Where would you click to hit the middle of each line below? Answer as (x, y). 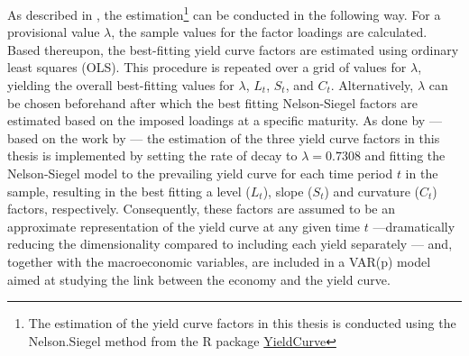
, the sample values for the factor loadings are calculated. (269, 32)
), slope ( (288, 191)
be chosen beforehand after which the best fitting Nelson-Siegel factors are (213, 102)
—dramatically (414, 226)
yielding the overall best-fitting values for (121, 85)
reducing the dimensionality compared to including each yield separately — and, (230, 244)
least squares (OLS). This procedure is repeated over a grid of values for (207, 67)
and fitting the (405, 155)
